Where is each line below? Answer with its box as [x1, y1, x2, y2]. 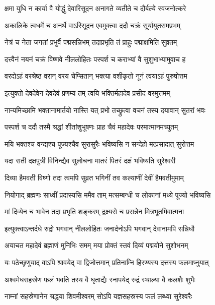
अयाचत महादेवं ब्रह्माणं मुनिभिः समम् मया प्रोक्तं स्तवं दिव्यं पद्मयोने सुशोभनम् [5, 240, 188, 251]
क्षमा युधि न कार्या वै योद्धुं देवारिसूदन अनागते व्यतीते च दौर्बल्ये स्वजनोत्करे [5, 3, 186, 13]
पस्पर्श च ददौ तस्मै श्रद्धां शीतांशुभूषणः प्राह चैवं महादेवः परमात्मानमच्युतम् [5, 121, 178, 132]
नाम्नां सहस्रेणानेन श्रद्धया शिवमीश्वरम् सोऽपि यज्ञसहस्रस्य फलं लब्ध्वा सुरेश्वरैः [5, 291, 192, 301]
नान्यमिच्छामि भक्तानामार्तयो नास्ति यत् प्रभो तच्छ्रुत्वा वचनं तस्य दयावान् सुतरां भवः [5, 104, 205, 115]
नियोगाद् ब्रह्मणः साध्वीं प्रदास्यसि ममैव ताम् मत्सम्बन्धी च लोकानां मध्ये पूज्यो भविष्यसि [5, 189, 211, 200]
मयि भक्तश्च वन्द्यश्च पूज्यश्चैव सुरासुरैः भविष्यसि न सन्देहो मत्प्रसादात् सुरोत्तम [5, 138, 194, 149]
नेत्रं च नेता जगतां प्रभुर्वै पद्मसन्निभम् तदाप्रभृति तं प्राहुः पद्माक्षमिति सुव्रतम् [5, 37, 177, 47]
